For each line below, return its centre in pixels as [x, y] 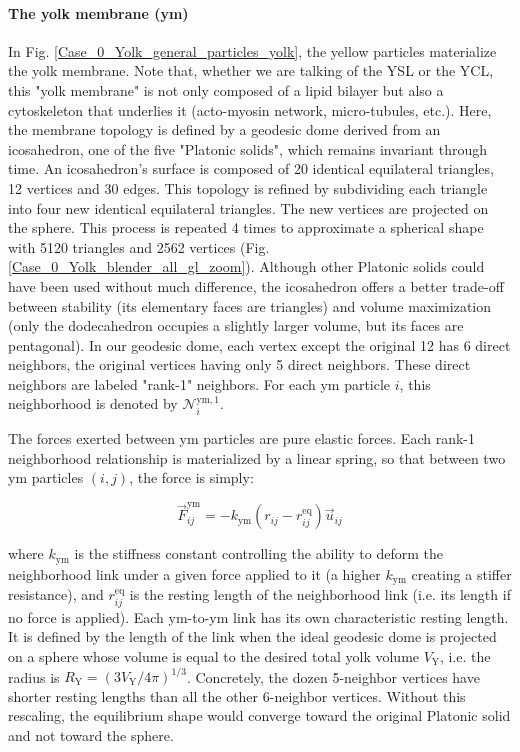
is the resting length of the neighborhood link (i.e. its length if [320, 594]
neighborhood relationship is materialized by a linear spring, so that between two [257, 457]
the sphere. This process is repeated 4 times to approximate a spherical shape [246, 227]
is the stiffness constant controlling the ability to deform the [258, 553]
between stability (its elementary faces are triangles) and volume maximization [249, 305]
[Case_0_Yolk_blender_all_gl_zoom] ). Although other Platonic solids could [246, 266]
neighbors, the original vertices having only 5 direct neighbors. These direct [239, 364]
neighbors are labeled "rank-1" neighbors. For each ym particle [199, 383]
